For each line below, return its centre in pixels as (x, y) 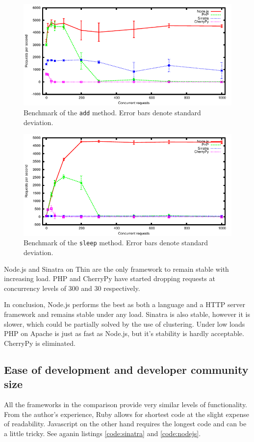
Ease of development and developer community (126, 369)
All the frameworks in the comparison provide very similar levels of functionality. (126, 404)
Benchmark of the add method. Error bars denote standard (112, 113)
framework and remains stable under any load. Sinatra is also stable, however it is (127, 314)
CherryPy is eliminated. (40, 343)
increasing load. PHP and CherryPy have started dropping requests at (110, 278)
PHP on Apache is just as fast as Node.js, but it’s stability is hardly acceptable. (124, 333)
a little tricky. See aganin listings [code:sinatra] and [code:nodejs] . (102, 433)
